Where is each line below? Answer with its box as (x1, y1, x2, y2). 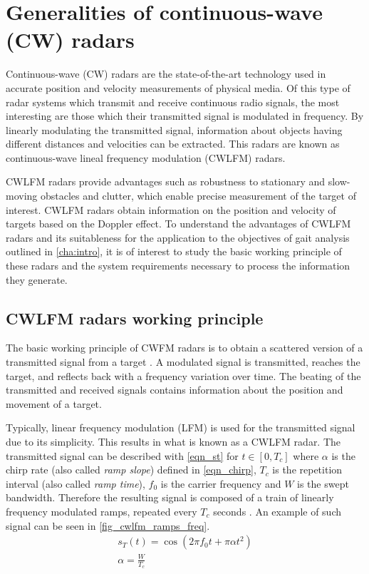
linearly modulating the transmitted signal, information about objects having (6, 122, 343, 137)
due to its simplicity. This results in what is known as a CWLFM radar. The (6, 434, 341, 449)
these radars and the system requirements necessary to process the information (6, 258, 350, 273)
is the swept (297, 476, 349, 491)
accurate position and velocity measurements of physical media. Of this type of (6, 80, 350, 95)
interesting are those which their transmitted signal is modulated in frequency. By (6, 108, 364, 123)
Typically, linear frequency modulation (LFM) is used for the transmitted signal (6, 420, 355, 435)
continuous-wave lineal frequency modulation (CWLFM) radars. (6, 150, 286, 165)
